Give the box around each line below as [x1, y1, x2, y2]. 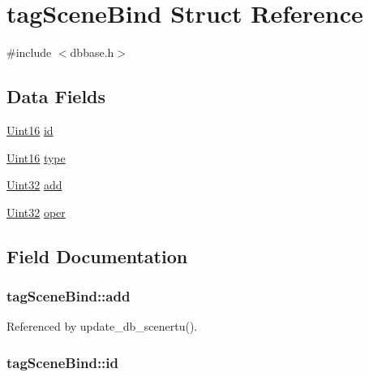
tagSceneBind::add [6, 286, 131, 305]
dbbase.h [70, 44, 114, 61]
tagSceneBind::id [6, 352, 118, 372]
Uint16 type [6, 149, 66, 166]
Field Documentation [6, 243, 188, 268]
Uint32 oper [6, 203, 66, 220]
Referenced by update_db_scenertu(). [6, 318, 198, 335]
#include [6, 44, 52, 61]
